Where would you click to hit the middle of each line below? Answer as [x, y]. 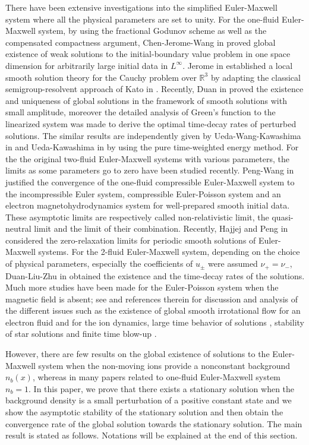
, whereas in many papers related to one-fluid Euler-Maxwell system [157, 377]
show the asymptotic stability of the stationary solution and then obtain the [144, 412]
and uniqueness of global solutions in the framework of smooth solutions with [146, 100]
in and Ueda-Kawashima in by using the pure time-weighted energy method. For [152, 147]
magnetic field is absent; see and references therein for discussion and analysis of [152, 299]
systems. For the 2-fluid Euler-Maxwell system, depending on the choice [169, 252]
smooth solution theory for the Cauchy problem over [101, 77]
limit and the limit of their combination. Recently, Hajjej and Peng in [161, 228]
